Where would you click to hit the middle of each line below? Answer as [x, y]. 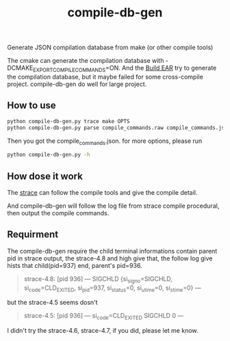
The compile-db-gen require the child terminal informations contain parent [112, 251]
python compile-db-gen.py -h [49, 155]
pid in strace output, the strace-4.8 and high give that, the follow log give [110, 258]
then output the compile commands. [58, 213]
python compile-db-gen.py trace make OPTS [68, 121]
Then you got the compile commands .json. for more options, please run [105, 141]
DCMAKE [20, 68]
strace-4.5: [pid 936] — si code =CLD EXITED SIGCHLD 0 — [104, 317]
